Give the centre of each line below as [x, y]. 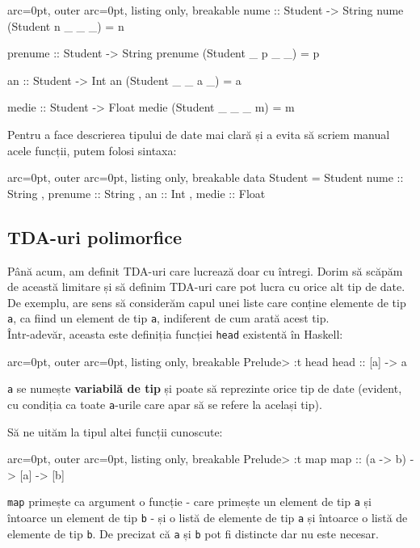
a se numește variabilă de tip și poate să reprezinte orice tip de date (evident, [205, 388]
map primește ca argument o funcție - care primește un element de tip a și [189, 502]
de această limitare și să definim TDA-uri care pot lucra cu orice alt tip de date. [206, 287]
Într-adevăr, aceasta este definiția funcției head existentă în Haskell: [175, 333]
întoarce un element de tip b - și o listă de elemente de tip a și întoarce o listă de [208, 517]
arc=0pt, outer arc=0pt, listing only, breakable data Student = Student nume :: [206, 177]
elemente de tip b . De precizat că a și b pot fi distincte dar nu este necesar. [193, 533]
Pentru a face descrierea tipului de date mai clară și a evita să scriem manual [199, 134]
